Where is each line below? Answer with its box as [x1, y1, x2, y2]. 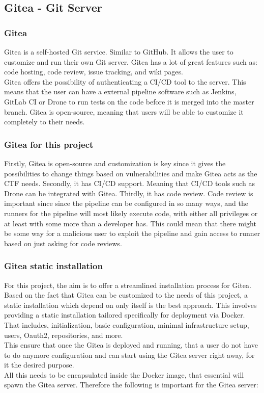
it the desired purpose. [4, 359, 74, 370]
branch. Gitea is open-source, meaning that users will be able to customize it [4, 106, 244, 117]
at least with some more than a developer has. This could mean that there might [4, 218, 256, 228]
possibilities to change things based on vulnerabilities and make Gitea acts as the [4, 168, 257, 178]
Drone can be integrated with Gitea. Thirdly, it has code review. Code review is [4, 188, 253, 198]
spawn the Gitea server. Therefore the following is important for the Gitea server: [4, 379, 258, 390]
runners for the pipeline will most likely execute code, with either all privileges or [4, 207, 258, 218]
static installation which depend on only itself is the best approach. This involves [4, 299, 257, 310]
